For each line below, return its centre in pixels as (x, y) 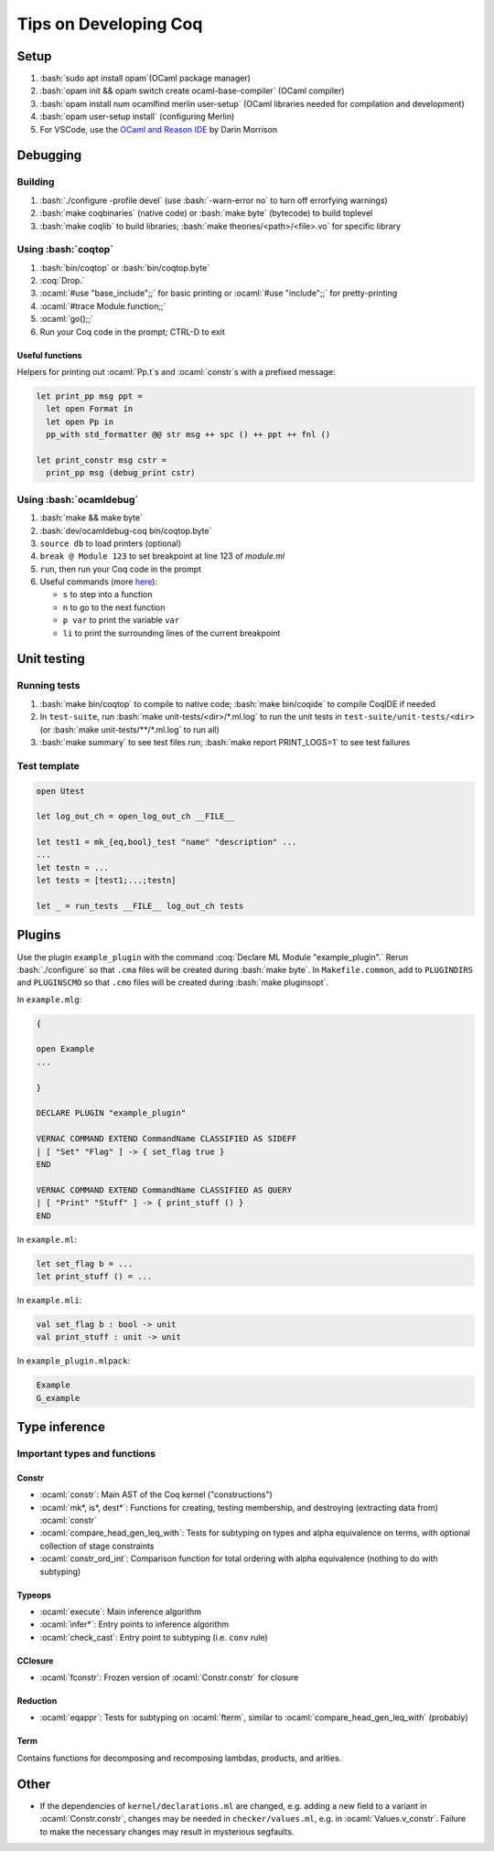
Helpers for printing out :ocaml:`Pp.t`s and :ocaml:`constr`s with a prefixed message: (176, 372)
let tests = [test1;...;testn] (107, 881)
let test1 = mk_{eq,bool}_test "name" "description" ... (166, 842)
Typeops (34, 1595)
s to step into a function (107, 594)
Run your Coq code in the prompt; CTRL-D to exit (133, 332)
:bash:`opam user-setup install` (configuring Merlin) (137, 117)
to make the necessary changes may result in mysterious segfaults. (167, 1831)
